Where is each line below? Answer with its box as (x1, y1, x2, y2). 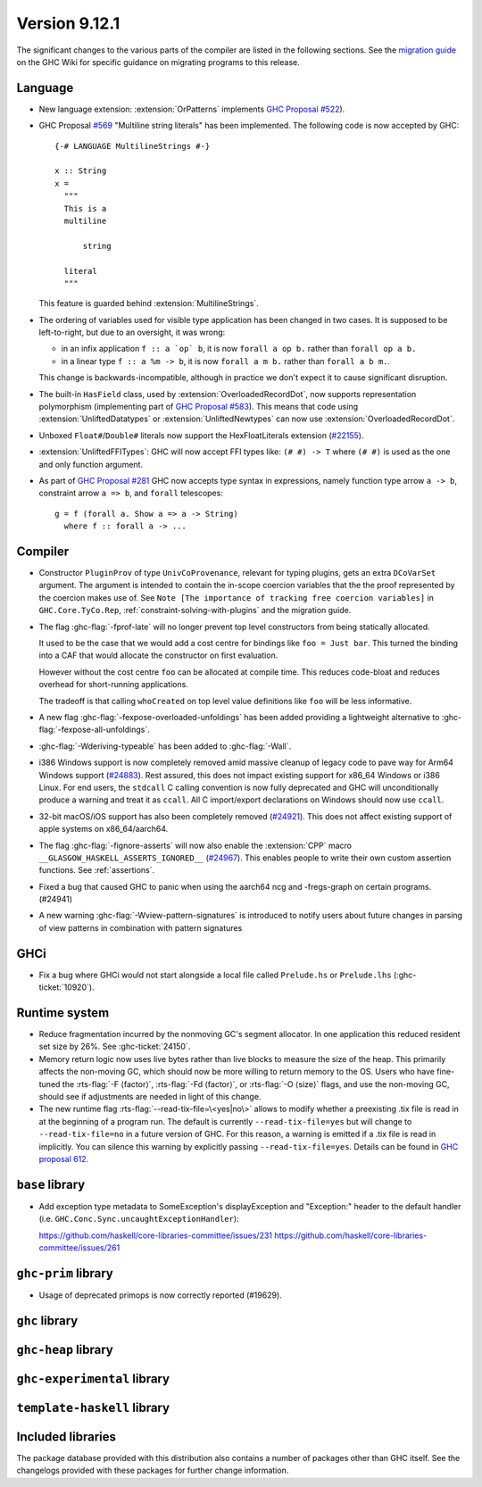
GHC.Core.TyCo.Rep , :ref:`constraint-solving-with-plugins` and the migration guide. (38, 605, 352, 616)
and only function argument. (38, 459, 143, 469)
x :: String (54, 166, 107, 176)
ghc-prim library (16, 1266, 113, 1281)
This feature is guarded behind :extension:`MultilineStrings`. (38, 298, 259, 309)
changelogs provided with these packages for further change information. (16, 1465, 289, 1476)
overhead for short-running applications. (38, 679, 189, 690)
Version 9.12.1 (16, 13, 120, 33)
